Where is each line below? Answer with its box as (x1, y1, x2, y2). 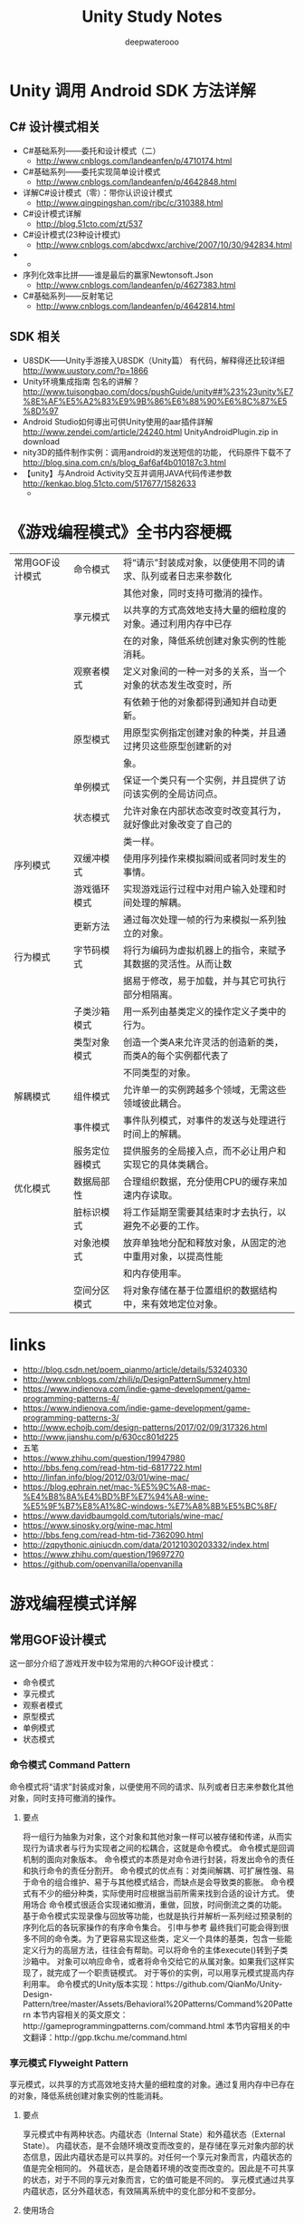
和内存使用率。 (123, 1267, 187, 1280)
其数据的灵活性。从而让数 (123, 957, 233, 970)
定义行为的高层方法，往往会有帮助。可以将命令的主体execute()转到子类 (22, 1944, 289, 1956)
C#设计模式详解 (22, 208, 81, 219)
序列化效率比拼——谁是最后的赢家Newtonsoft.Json (22, 269, 214, 280)
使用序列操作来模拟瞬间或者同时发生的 (123, 852, 287, 864)
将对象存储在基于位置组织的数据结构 (123, 1283, 278, 1296)
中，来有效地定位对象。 (123, 1297, 223, 1310)
